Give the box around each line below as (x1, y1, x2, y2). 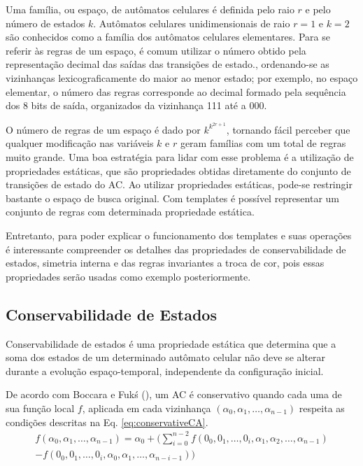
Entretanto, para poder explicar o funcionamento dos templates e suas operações (6, 227, 352, 242)
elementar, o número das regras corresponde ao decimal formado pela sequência (6, 84, 346, 99)
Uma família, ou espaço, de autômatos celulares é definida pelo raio (6, 2, 294, 16)
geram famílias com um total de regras (180, 136, 346, 150)
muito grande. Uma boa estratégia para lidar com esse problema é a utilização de (6, 150, 354, 164)
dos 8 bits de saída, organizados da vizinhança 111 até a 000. (6, 98, 267, 113)
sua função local (6, 400, 75, 415)
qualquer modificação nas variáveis (6, 136, 154, 150)
